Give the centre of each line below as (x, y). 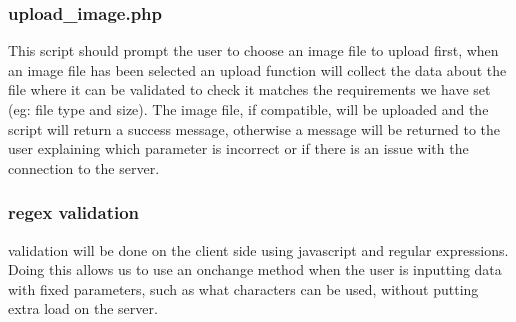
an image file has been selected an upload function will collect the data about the (257, 69)
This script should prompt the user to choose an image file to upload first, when (253, 50)
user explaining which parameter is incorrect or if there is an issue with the (238, 148)
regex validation (74, 212)
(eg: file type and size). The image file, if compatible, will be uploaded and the (248, 109)
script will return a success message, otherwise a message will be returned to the (254, 128)
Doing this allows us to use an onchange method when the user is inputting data (255, 269)
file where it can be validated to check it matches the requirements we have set (249, 89)
